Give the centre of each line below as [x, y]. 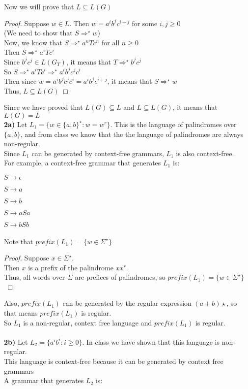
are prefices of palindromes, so [120, 277]
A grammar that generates [44, 380]
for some [145, 23]
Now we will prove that [39, 6]
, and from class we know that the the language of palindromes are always [132, 134]
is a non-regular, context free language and [88, 322]
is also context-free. [205, 153]
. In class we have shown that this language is [151, 341]
